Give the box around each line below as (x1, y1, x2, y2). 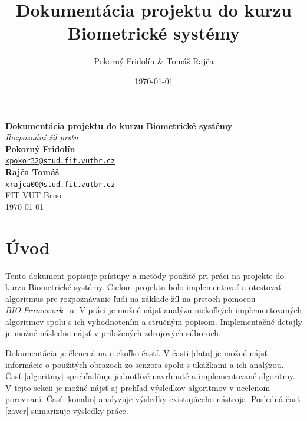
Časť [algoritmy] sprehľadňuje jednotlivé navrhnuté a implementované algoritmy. (5, 370, 295, 382)
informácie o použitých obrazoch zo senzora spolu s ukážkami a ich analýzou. (5, 358, 284, 370)
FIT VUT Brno (5, 189, 61, 201)
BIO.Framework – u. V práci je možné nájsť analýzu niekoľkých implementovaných (5, 304, 302, 316)
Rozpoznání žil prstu (5, 131, 78, 143)
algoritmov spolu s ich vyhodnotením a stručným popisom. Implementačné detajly (5, 315, 303, 327)
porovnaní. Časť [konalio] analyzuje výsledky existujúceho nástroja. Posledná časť (5, 393, 301, 405)
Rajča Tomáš (5, 165, 60, 177)
